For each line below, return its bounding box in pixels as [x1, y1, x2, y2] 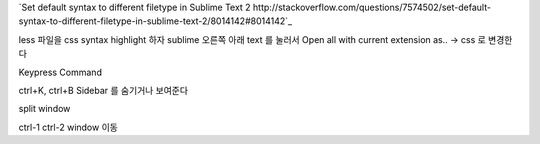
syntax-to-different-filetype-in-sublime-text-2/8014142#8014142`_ [18, 15, 293, 27]
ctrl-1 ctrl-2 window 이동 [18, 121, 119, 133]
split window [18, 103, 71, 115]
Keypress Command [18, 66, 102, 78]
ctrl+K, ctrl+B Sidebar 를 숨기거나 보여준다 [18, 84, 189, 96]
